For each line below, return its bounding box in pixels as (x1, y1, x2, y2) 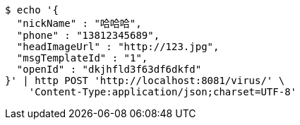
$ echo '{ (5, 4, 59, 16)
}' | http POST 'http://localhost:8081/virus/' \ (5, 75, 285, 86)
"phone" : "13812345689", (16, 30, 160, 41)
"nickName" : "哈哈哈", (16, 18, 142, 29)
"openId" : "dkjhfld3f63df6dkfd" (16, 64, 202, 75)
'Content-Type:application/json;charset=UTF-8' (28, 86, 297, 97)
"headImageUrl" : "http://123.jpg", (16, 41, 220, 52)
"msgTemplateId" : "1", (16, 52, 148, 64)
